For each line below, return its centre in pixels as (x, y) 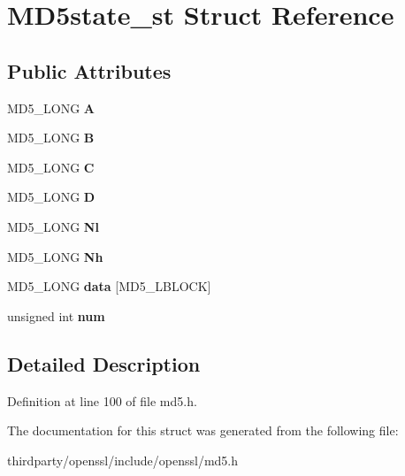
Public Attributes (89, 70)
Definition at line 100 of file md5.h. (102, 400)
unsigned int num (56, 315)
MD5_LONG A (51, 107)
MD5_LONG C (51, 167)
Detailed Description (104, 363)
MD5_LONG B (51, 138)
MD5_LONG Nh (55, 256)
